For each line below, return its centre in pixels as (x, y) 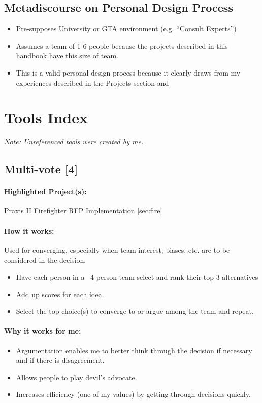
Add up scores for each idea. (60, 294)
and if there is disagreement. (60, 360)
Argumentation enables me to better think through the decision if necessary (134, 350)
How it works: (29, 230)
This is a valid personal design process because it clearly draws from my (128, 72)
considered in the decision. (45, 260)
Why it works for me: (43, 331)
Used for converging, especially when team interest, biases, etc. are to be (117, 250)
